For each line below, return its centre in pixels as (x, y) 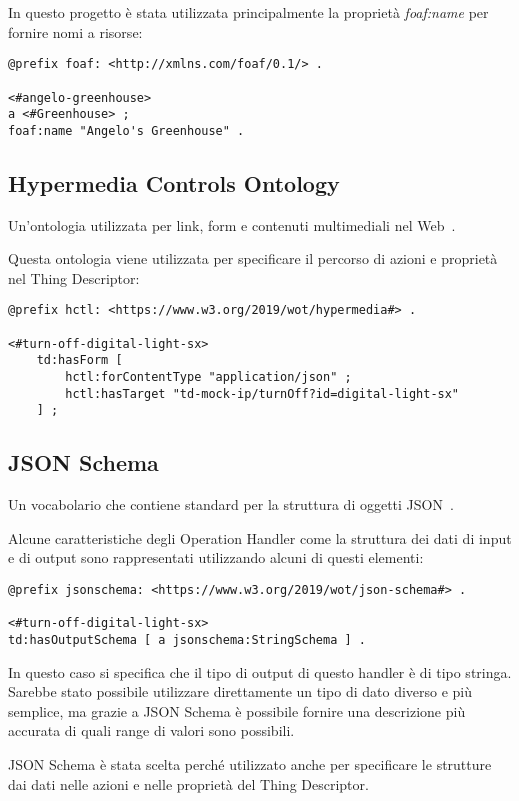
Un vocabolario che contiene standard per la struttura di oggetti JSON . (231, 504)
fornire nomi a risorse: (75, 31)
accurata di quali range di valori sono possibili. (151, 730)
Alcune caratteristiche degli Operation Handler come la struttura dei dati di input (260, 537)
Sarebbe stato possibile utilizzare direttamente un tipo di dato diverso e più (240, 691)
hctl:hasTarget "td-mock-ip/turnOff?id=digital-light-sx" (262, 393)
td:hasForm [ (79, 360)
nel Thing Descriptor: (74, 277)
